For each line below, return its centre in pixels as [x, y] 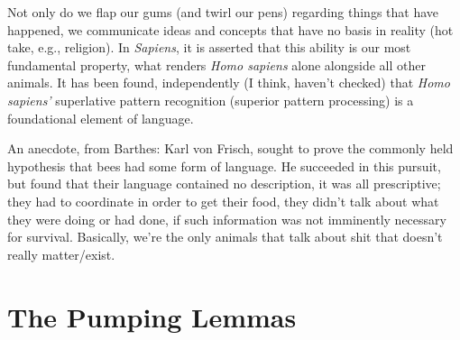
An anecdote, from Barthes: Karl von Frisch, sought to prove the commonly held [230, 148]
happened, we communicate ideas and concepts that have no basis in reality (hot [230, 29]
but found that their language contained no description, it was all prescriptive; [224, 184]
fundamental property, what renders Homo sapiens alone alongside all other [216, 64]
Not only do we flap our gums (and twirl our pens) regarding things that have [223, 12]
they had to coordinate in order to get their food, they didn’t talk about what [223, 201]
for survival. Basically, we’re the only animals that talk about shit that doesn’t [225, 237]
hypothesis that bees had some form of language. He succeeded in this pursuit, [224, 165]
